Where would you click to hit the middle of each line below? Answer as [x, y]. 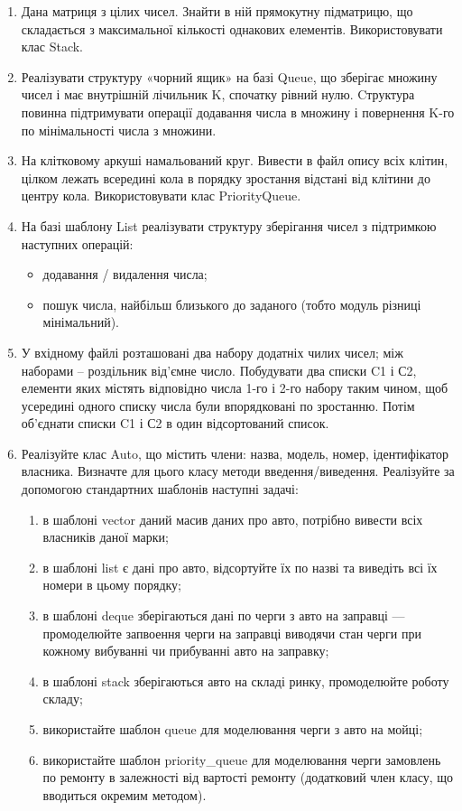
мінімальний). [81, 322]
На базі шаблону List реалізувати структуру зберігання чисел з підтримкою [229, 225]
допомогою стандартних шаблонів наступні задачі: [160, 489]
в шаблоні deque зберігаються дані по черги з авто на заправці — [224, 615]
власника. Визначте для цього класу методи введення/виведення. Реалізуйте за [238, 471]
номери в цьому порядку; [112, 585]
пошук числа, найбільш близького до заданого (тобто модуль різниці [232, 304]
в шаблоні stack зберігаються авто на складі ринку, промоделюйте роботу [246, 680]
